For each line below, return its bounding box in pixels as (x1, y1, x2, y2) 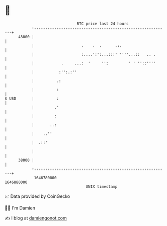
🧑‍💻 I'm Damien (5, 205, 36, 211)
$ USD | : (5, 96, 59, 101)
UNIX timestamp (86, 184, 118, 189)
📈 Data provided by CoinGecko (5, 193, 70, 199)
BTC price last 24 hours (76, 21, 129, 26)
